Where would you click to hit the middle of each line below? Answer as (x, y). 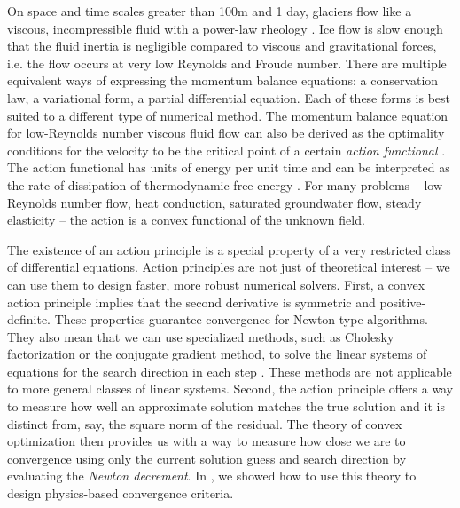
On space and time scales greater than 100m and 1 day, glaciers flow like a (210, 11)
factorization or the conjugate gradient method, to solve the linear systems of (217, 354)
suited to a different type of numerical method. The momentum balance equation (228, 115)
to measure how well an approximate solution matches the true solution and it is (226, 406)
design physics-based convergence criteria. (121, 493)
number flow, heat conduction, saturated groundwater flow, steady (241, 202)
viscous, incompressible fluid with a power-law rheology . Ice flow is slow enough (225, 28)
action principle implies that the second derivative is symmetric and (191, 302)
